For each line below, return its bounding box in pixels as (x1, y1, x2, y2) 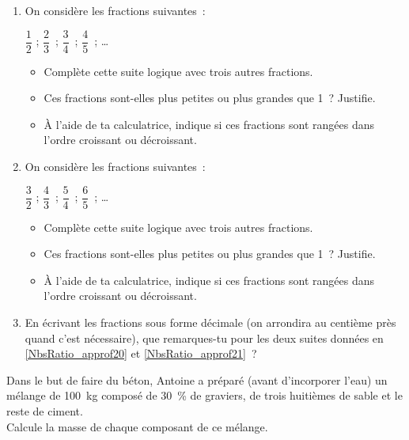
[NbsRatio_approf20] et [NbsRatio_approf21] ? (25, 345, 257, 362)
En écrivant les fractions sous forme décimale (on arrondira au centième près (25, 314, 396, 331)
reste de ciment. (6, 403, 83, 419)
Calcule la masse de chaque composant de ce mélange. (6, 418, 268, 434)
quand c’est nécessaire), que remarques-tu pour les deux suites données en (25, 329, 384, 346)
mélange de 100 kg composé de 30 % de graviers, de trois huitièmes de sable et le (6, 387, 403, 404)
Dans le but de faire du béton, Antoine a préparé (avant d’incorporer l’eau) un (6, 371, 388, 388)
